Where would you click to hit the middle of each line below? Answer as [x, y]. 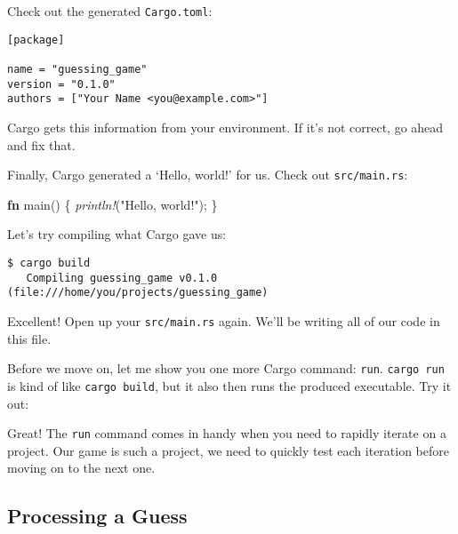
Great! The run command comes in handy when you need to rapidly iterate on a [227, 433]
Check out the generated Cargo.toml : [110, 11]
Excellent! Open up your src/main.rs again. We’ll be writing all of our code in [224, 320]
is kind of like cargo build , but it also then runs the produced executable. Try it [229, 385]
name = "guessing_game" [77, 69]
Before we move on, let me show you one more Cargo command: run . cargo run [226, 368]
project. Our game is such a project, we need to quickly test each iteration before [228, 450]
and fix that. [41, 144]
